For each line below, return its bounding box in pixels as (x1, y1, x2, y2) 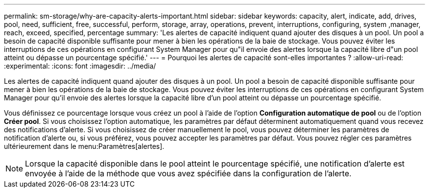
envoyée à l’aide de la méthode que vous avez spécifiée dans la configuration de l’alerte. (25, 168, 352, 178)
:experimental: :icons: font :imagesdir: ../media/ (4, 62, 156, 70)
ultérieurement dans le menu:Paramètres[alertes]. (4, 142, 165, 150)
